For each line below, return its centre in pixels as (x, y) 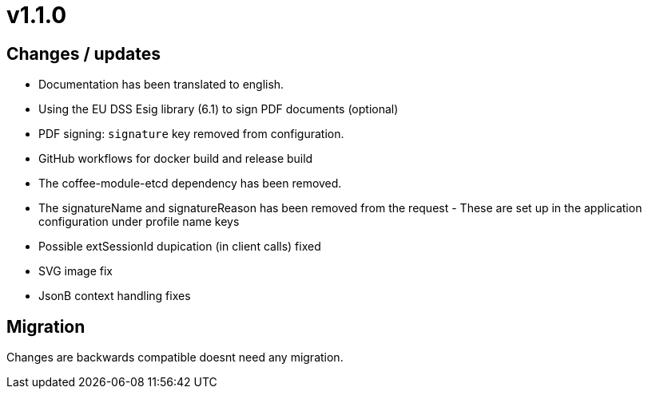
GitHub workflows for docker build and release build (176, 159)
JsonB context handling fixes (115, 296)
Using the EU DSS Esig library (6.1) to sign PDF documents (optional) (219, 109)
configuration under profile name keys (139, 222)
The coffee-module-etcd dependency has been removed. (190, 184)
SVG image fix (76, 271)
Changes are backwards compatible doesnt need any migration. (175, 357)
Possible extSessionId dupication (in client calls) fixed (180, 247)
